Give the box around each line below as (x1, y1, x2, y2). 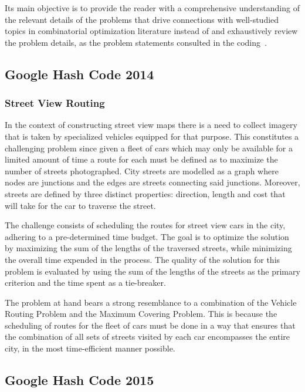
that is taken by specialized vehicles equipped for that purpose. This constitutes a (5, 130, 299, 142)
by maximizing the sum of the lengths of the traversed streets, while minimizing (5, 242, 292, 254)
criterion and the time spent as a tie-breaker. (5, 276, 166, 289)
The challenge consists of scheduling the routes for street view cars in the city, (5, 219, 286, 231)
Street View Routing (5, 96, 105, 110)
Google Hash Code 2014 (5, 65, 154, 83)
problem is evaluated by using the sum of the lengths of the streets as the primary (5, 265, 300, 277)
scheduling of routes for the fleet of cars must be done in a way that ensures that (5, 319, 296, 331)
